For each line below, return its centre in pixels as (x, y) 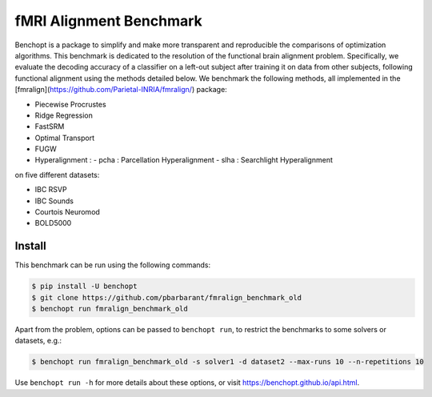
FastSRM (50, 126)
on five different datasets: (57, 174)
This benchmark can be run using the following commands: (113, 265)
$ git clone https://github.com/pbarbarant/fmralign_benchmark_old (167, 297)
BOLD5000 (53, 223)
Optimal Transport (65, 138)
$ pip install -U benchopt (84, 287)
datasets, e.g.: (38, 341)
